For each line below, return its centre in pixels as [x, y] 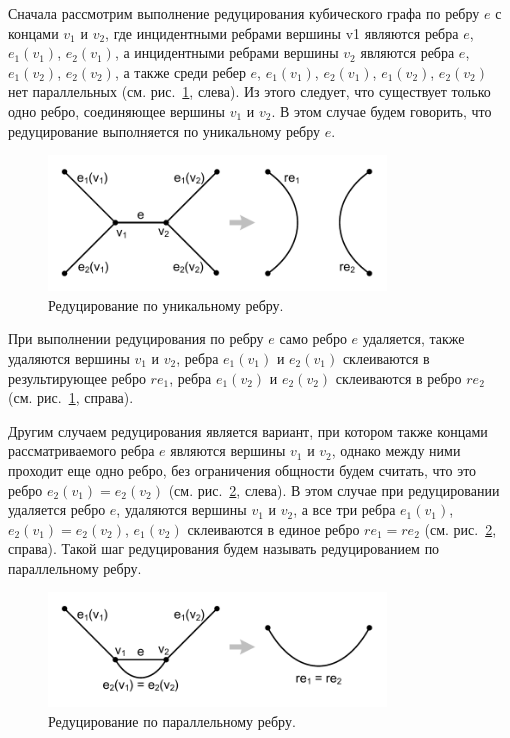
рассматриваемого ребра [81, 450]
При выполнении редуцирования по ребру [136, 338]
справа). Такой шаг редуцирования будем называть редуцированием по [224, 548]
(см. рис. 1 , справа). [71, 397]
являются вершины [228, 450]
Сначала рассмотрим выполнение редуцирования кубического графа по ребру [244, 13]
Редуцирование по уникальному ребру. [166, 304]
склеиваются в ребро [398, 377]
